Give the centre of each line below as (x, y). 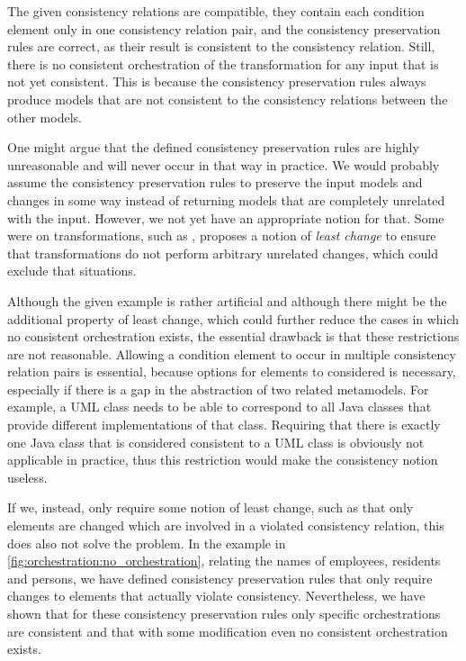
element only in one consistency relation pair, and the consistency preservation (224, 28)
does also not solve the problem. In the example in (147, 543)
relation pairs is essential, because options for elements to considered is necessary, (232, 371)
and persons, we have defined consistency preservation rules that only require (220, 578)
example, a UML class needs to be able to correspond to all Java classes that (220, 407)
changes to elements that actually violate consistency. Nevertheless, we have (216, 596)
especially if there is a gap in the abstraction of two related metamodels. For (218, 389)
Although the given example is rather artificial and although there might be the (227, 300)
